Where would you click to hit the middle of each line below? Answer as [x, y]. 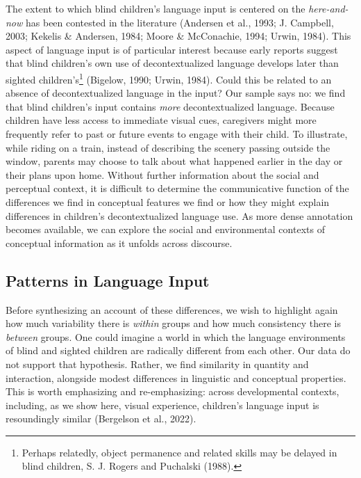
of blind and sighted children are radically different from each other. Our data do [178, 350]
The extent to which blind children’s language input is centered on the [156, 8]
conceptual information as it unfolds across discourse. [119, 242]
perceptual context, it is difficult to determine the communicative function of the [177, 188]
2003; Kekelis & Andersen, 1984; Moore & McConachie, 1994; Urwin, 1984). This [178, 36]
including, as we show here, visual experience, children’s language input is [162, 405]
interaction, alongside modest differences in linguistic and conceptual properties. [176, 377]
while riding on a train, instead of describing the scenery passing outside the [168, 147]
